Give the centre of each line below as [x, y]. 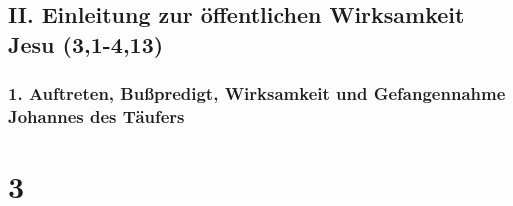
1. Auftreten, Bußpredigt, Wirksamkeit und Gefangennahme [257, 93]
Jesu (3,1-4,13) [86, 43]
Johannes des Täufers [96, 116]
